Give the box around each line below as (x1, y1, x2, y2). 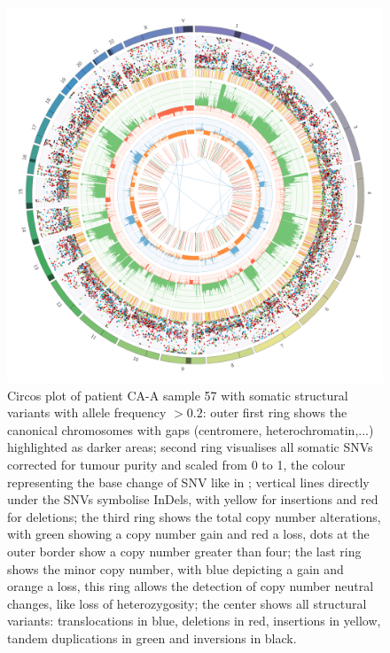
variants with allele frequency (7, 403, 167, 422)
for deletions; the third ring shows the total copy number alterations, (7, 507, 381, 525)
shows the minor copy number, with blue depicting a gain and (7, 559, 344, 578)
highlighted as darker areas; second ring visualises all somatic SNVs (7, 438, 373, 456)
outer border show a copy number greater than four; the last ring (7, 541, 362, 560)
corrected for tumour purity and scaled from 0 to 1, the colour (7, 455, 346, 473)
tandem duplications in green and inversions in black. (7, 628, 297, 647)
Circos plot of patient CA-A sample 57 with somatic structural (7, 385, 348, 404)
